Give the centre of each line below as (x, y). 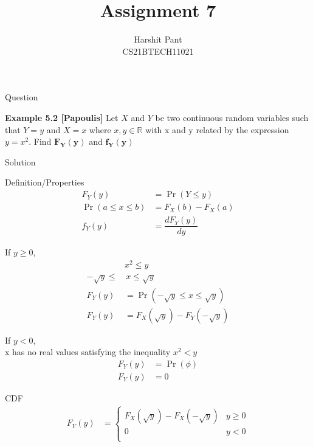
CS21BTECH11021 (158, 51)
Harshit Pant (158, 39)
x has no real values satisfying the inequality (88, 352)
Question (22, 97)
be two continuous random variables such (232, 117)
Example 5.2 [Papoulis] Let (62, 117)
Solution (20, 161)
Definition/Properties (45, 182)
